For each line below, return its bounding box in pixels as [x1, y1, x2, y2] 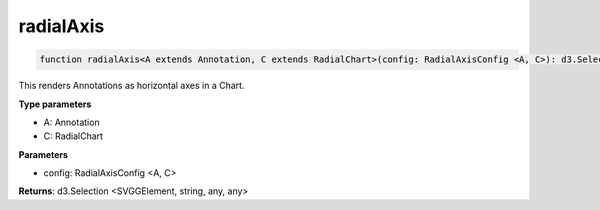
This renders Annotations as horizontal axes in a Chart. [18, 80, 245, 92]
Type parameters [18, 98, 92, 110]
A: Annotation [43, 116, 100, 128]
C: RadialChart [43, 130, 104, 142]
